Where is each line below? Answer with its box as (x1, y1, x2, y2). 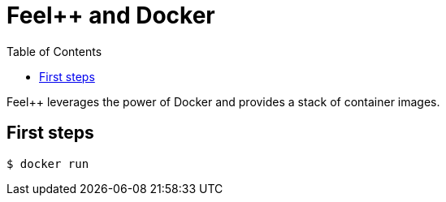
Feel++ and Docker (6, 2, 215, 29)
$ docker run (6, 157, 89, 170)
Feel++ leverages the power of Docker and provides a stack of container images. (6, 94, 440, 109)
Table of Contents (6, 44, 102, 58)
